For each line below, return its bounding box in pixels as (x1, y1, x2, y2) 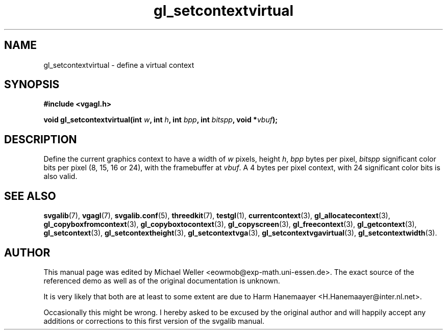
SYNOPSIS (4, 78, 60, 91)
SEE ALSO (4, 189, 56, 202)
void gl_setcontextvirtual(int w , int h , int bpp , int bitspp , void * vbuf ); (43, 115, 278, 124)
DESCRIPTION (4, 133, 77, 146)
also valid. (43, 172, 78, 181)
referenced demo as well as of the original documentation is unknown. (43, 276, 280, 285)
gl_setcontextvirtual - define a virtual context (43, 60, 194, 69)
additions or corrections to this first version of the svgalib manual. (43, 316, 265, 325)
